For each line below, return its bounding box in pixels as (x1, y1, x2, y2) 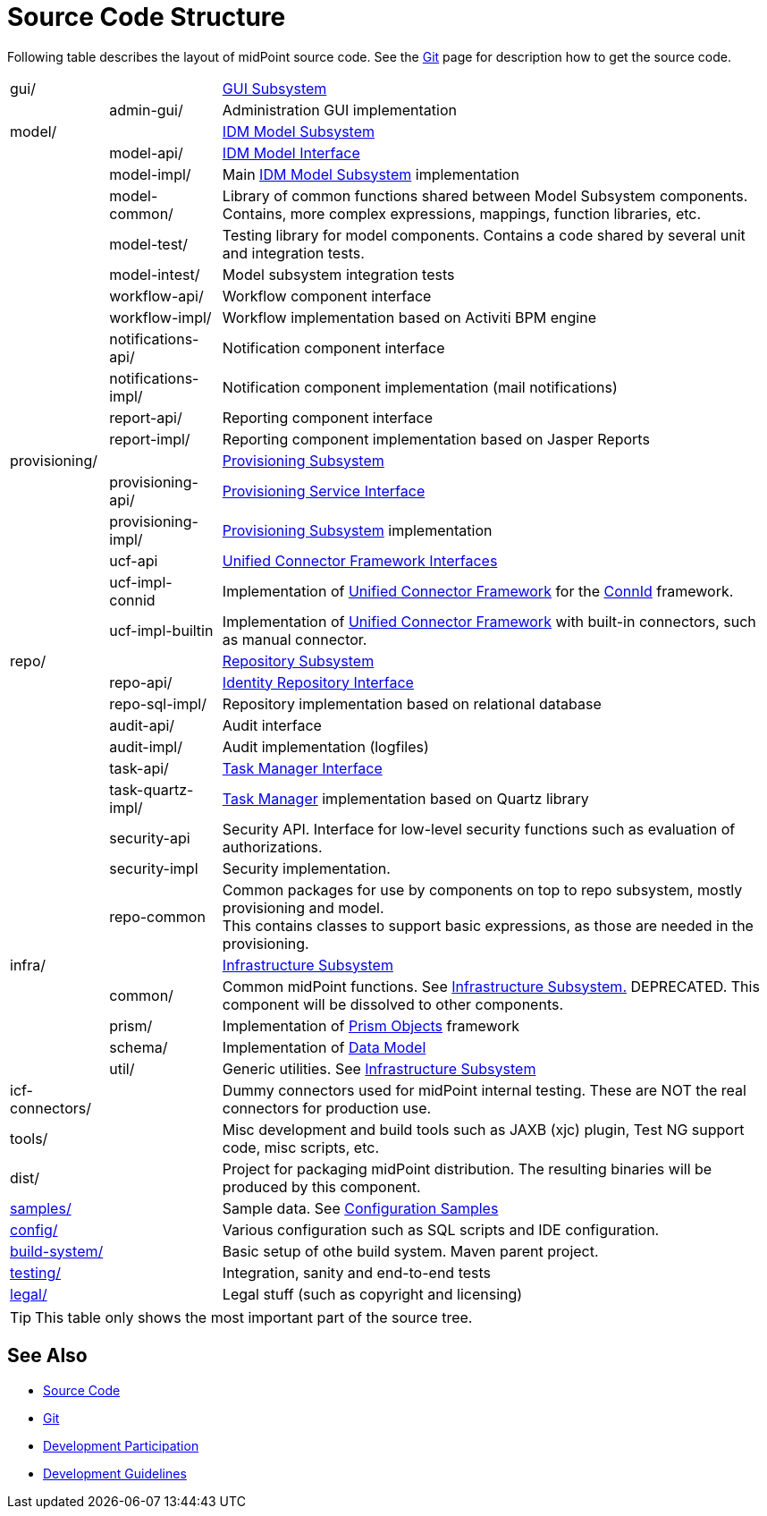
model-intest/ (109, 265, 200, 284)
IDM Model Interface (222, 143, 360, 162)
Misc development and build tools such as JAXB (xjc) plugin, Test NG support (222, 1120, 745, 1139)
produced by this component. (222, 1177, 421, 1196)
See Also (7, 1344, 88, 1368)
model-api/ (109, 143, 183, 162)
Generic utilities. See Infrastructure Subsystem (222, 1059, 536, 1078)
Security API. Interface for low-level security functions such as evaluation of (222, 819, 736, 838)
